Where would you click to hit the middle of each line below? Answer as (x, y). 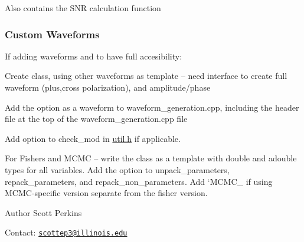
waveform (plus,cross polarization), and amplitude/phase (108, 87)
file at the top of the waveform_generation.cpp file (96, 119)
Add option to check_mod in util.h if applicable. (93, 138)
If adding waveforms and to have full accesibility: (94, 56)
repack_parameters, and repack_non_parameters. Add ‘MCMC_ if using (139, 181)
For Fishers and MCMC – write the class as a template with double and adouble (151, 158)
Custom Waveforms (52, 34)
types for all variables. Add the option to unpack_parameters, (117, 169)
